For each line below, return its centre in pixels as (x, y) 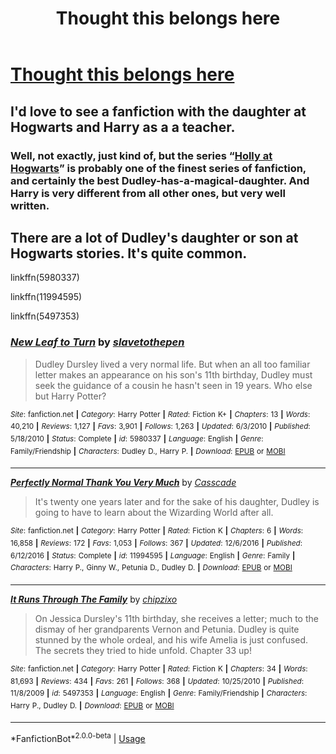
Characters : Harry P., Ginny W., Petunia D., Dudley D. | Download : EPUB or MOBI (151, 568)
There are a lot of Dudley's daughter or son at (154, 237)
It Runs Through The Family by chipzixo (94, 599)
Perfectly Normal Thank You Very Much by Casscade (123, 483)
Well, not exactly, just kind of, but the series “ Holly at (141, 155)
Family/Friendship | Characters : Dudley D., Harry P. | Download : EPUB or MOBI (148, 451)
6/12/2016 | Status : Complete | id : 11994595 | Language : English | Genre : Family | (153, 555)
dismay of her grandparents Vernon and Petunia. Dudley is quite (167, 629)
